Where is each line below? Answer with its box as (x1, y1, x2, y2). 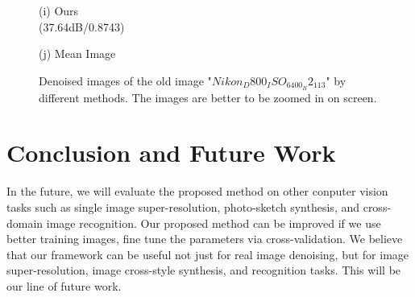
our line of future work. (6, 277, 122, 294)
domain (6, 214, 44, 231)
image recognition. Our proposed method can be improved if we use (46, 214, 381, 231)
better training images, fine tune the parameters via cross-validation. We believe (6, 230, 403, 247)
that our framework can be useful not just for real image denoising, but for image (6, 245, 409, 262)
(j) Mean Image (39, 45, 116, 62)
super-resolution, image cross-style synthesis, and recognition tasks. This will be (6, 262, 401, 278)
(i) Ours (39, 2, 79, 19)
